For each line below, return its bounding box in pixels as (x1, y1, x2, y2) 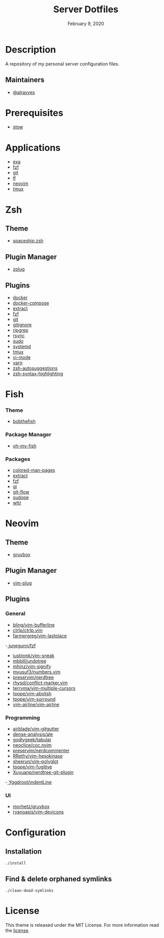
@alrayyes (12, 89, 35, 95)
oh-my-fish (12, 442, 37, 449)
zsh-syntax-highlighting (12, 371, 63, 376)
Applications (5, 142, 61, 153)
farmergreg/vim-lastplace (12, 633, 67, 639)
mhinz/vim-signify (12, 663, 51, 669)
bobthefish (12, 418, 36, 425)
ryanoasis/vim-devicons (12, 809, 64, 815)
